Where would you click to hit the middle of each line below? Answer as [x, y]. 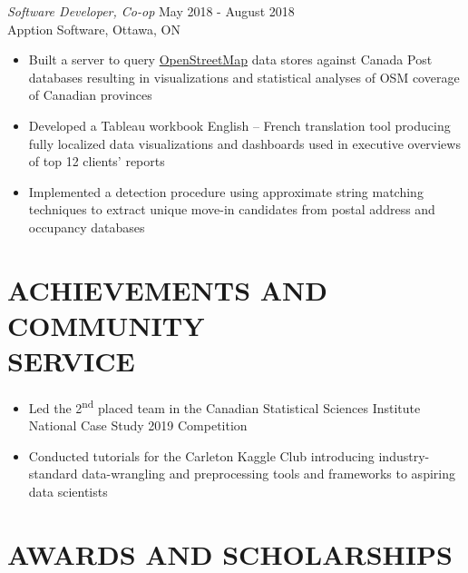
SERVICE [71, 361]
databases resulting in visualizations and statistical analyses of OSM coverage [244, 77]
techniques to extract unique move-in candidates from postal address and [232, 209]
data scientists [68, 492]
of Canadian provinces [90, 95]
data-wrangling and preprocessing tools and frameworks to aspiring [268, 474]
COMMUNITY [106, 325]
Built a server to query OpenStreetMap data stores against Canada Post [230, 59]
